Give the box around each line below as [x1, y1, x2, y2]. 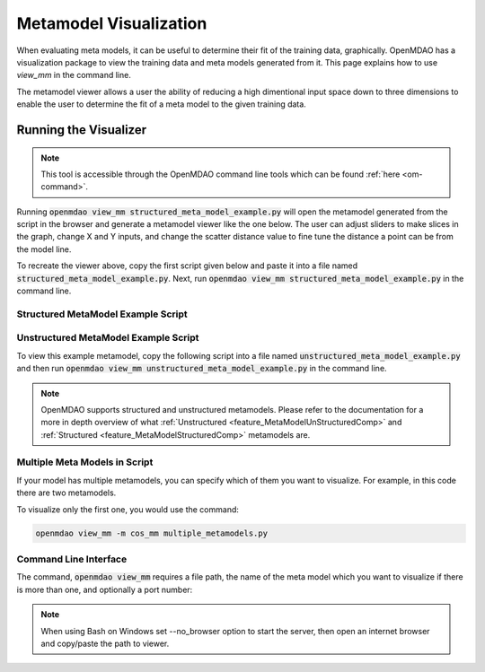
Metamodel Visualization [16, 13, 207, 33]
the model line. [16, 243, 72, 255]
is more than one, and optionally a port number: [16, 584, 193, 595]
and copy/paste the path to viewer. [40, 638, 170, 649]
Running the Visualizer [16, 122, 147, 137]
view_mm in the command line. [16, 70, 132, 81]
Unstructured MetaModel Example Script [16, 332, 199, 345]
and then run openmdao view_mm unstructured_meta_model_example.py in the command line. [16, 363, 387, 374]
